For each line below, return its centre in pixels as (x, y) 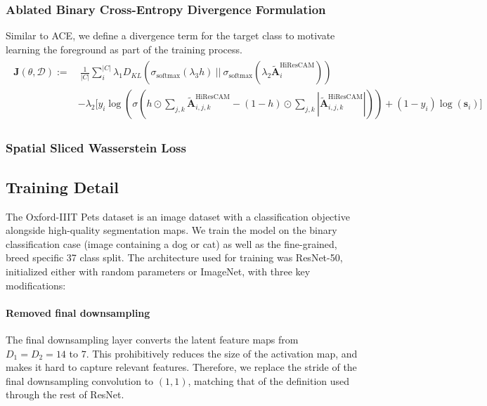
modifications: (36, 285)
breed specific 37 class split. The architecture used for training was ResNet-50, (174, 257)
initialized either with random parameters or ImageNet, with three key (158, 271)
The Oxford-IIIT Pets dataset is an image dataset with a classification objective (178, 216)
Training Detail (62, 186)
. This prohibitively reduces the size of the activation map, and (222, 353)
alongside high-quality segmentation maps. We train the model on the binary (171, 230)
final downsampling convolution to (80, 380)
